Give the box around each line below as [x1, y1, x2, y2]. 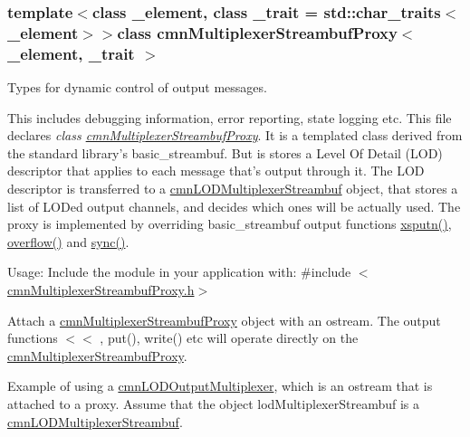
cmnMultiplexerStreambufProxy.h [7, 280, 195, 299]
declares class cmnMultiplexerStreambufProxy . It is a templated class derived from [7, 126, 463, 145]
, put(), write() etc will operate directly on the [100, 328, 359, 347]
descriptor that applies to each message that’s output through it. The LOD [7, 161, 425, 180]
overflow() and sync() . [7, 232, 129, 251]
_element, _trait [7, 42, 135, 64]
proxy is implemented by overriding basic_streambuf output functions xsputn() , [7, 214, 452, 233]
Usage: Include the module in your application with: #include [7, 262, 351, 281]
